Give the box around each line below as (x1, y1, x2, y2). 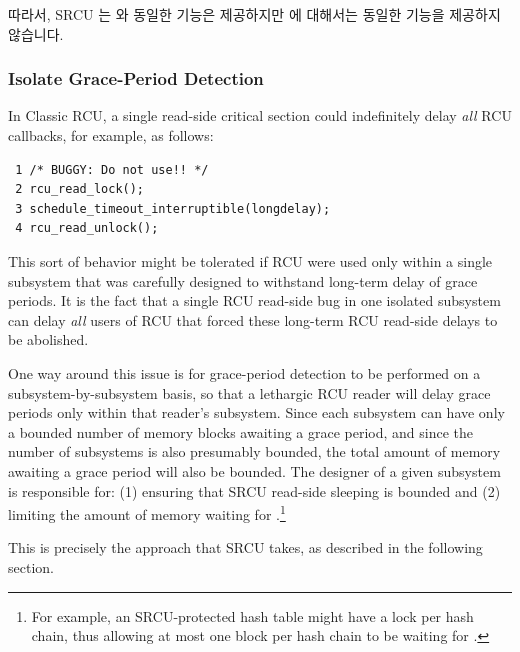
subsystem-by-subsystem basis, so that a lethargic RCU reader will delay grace (8, 382, 491, 403)
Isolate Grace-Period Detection (8, 66, 264, 91)
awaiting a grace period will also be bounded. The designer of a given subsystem (8, 460, 501, 481)
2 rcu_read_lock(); (15, 182, 145, 197)
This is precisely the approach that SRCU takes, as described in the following (8, 537, 483, 558)
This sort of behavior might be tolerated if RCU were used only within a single (8, 250, 493, 271)
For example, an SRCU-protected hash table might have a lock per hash (31, 605, 474, 626)
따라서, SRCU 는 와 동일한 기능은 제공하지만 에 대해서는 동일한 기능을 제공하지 (8, 4, 501, 24)
